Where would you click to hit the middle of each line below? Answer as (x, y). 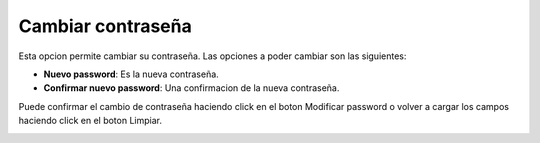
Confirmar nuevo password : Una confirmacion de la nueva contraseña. (191, 88)
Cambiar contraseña (105, 26)
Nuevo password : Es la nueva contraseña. (131, 74)
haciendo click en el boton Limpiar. (90, 121)
